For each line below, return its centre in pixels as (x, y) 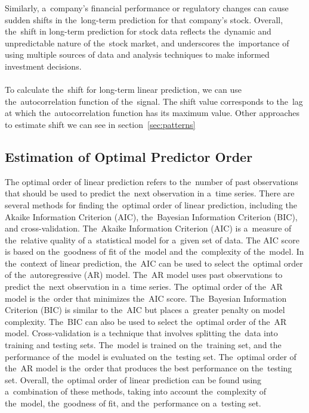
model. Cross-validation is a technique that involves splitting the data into (141, 333)
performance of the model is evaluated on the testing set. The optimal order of (151, 356)
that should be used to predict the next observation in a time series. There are (150, 193)
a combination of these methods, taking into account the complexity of (136, 391)
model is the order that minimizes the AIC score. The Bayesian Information (146, 298)
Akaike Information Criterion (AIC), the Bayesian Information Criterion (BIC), (151, 216)
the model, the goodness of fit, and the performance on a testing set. (133, 403)
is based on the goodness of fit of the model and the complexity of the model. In (154, 251)
